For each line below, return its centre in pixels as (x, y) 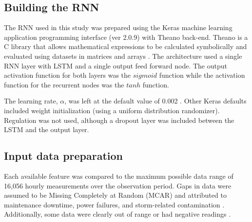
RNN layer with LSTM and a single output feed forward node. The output (116, 65)
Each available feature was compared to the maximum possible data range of (119, 176)
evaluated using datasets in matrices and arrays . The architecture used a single (123, 56)
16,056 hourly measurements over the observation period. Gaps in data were (118, 185)
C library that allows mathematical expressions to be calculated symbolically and (126, 46)
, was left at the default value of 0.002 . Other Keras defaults (155, 101)
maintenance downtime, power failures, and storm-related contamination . (114, 204)
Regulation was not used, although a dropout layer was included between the (119, 120)
